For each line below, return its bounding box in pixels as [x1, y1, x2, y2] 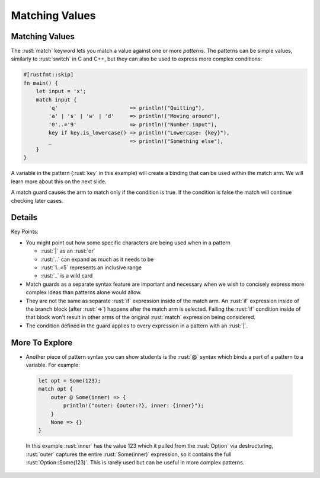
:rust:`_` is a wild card [40, 272, 93, 279]
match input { [36, 96, 77, 103]
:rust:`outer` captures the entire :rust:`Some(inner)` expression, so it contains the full [25, 451, 232, 458]
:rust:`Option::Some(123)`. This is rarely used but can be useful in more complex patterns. [25, 459, 245, 466]
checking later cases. [11, 197, 63, 204]
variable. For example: [25, 362, 80, 368]
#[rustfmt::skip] [23, 71, 74, 78]
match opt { [38, 385, 73, 393]
